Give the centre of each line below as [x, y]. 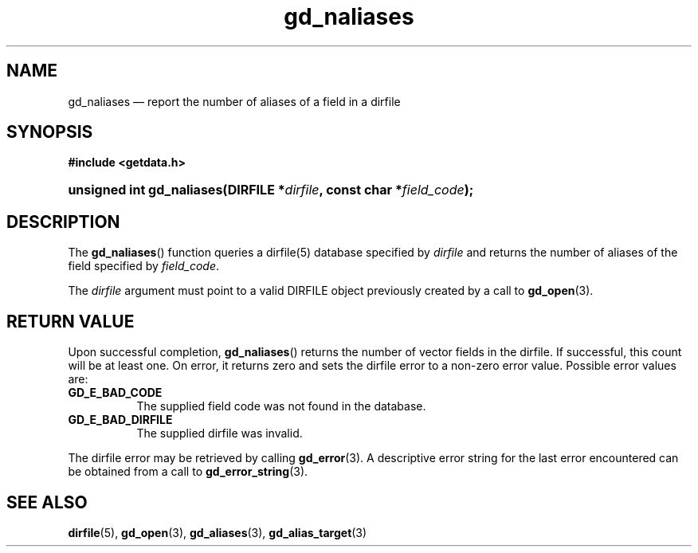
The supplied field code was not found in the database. [281, 406]
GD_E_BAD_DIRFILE [120, 420]
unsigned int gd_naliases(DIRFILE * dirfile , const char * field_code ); [271, 190]
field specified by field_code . [144, 266]
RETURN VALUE [71, 321]
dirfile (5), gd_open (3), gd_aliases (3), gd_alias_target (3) [218, 532]
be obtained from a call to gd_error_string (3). [188, 472]
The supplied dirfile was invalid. [220, 433]
